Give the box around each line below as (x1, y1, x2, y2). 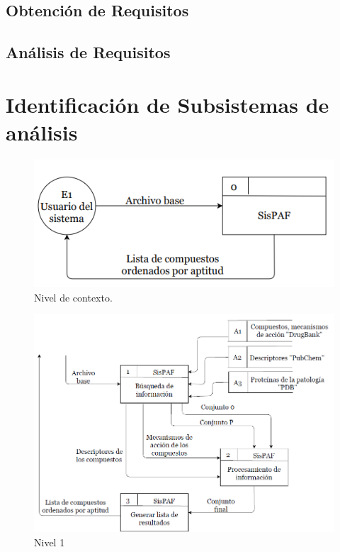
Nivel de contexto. (34, 289, 113, 304)
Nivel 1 (34, 534, 65, 549)
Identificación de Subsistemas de (6, 89, 329, 118)
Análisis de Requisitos (6, 41, 171, 63)
